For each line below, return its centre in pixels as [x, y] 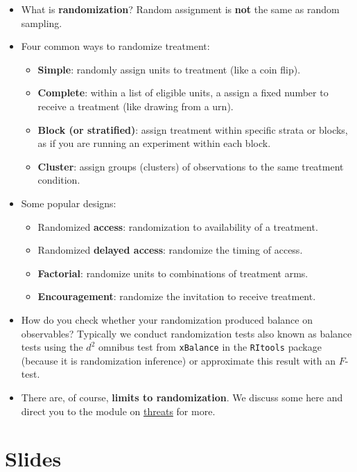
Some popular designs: [69, 203]
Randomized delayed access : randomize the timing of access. [170, 250]
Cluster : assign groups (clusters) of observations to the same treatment [191, 166]
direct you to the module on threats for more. [118, 411]
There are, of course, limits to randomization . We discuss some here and [182, 397]
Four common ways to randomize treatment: [115, 46]
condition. [59, 180]
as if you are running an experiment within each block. [154, 143]
